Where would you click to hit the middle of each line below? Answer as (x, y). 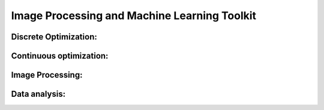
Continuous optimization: (60, 56)
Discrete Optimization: (54, 37)
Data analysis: (38, 94)
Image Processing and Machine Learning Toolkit (134, 16)
